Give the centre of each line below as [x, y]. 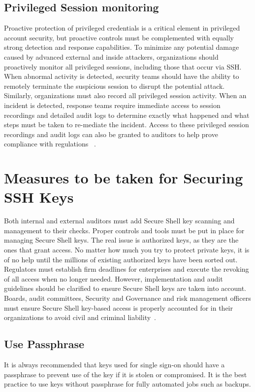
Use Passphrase [44, 344]
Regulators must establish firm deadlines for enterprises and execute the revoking [127, 269]
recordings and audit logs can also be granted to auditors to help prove [111, 134]
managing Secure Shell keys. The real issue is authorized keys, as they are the [121, 240]
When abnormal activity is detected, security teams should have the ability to [122, 76]
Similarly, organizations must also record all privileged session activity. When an [125, 95]
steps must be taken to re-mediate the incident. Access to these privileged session [127, 125]
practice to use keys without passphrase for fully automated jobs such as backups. [127, 384]
